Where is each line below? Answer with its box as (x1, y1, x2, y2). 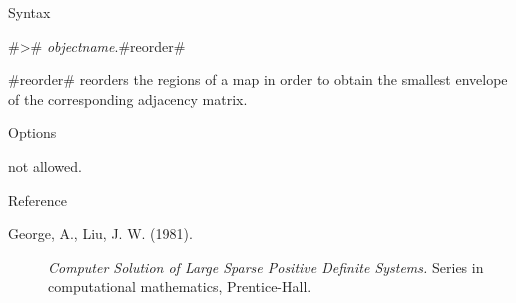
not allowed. (8, 155, 82, 176)
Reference (8, 189, 67, 210)
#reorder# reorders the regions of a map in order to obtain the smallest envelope (8, 69, 508, 90)
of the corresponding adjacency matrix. (8, 88, 248, 109)
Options (8, 122, 57, 143)
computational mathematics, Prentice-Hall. (48, 276, 312, 297)
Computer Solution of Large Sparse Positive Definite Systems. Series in (48, 256, 484, 277)
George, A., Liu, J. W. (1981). (8, 223, 193, 244)
